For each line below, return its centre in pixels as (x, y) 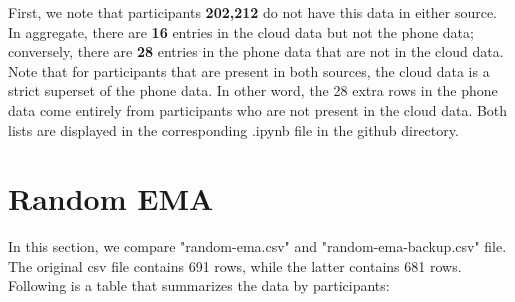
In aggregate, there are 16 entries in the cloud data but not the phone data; (241, 31)
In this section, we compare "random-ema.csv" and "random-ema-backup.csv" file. (257, 246)
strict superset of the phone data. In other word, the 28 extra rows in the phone (253, 90)
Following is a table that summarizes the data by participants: (199, 285)
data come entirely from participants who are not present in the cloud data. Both (258, 109)
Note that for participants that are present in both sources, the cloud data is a (249, 70)
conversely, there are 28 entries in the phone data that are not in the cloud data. (256, 51)
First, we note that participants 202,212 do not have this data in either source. (253, 12)
